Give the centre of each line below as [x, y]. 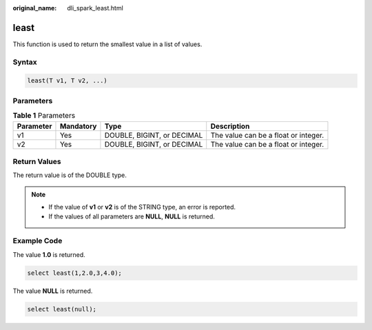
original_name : [35, 8]
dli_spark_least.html [95, 8]
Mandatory [78, 126]
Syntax [25, 62]
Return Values [37, 161]
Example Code [38, 241]
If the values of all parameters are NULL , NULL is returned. [132, 216]
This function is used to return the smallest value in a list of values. [107, 44]
